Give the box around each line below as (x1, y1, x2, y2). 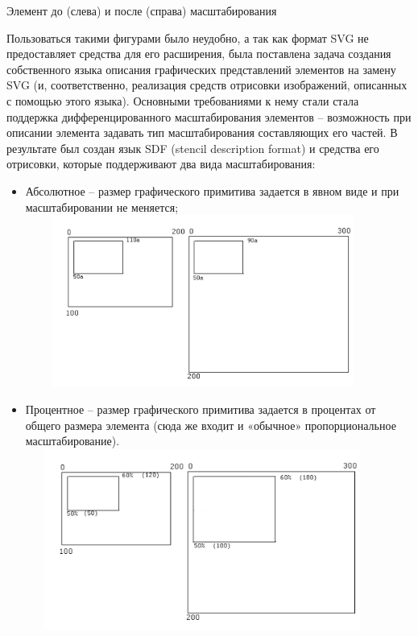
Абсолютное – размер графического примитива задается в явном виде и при (25, 182, 399, 199)
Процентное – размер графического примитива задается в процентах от (25, 401, 376, 418)
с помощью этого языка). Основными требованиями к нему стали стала (6, 92, 359, 109)
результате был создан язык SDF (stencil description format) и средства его (6, 139, 379, 156)
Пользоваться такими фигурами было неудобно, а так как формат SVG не (6, 29, 369, 46)
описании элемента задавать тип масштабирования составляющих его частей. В (6, 124, 398, 141)
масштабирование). (25, 432, 120, 449)
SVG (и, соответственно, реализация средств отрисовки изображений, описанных (6, 76, 408, 93)
